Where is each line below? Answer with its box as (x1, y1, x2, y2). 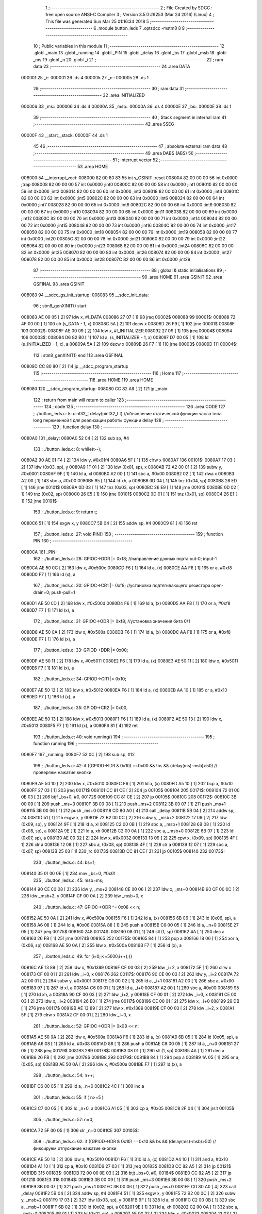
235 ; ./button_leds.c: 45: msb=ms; (33, 877, 104, 883)
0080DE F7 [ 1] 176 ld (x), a (21, 636, 75, 642)
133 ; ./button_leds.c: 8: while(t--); (33, 446, 102, 452)
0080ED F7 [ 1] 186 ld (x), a (21, 694, 76, 700)
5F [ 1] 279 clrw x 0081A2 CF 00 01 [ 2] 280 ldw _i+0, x (21, 1012, 131, 1018)
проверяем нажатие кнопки (33, 770, 92, 776)
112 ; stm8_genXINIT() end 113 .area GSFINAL (33, 352, 124, 358)
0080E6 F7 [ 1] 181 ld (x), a (21, 665, 74, 671)
